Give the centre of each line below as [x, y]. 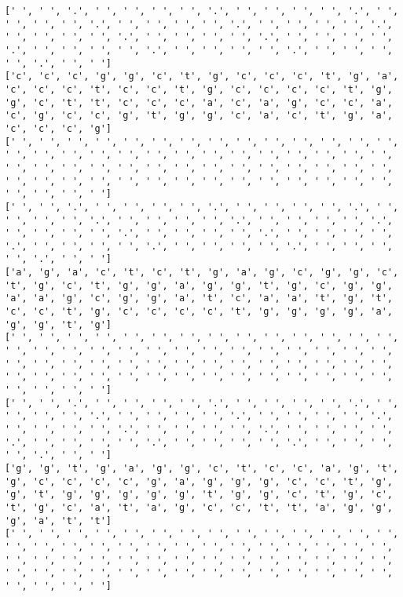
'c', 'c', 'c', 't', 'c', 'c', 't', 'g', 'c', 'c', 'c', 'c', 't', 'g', [199, 89]
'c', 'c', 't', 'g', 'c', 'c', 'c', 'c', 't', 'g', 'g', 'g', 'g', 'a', [199, 312]
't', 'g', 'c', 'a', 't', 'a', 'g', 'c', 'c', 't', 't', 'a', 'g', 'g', [199, 507]
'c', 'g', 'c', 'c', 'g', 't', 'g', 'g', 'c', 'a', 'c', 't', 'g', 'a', [199, 116]
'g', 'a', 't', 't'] [59, 521]
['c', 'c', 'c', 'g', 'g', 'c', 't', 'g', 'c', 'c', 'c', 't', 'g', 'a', [202, 76]
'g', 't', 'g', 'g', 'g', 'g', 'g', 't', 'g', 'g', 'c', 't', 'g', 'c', [199, 495]
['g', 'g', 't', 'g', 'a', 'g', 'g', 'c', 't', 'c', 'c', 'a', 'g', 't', [202, 468]
